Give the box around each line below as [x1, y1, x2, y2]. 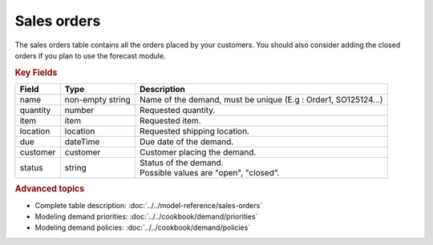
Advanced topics [14, 183, 85, 195]
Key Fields [14, 66, 58, 78]
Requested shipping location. [139, 125, 250, 136]
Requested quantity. [139, 104, 216, 115]
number [64, 104, 95, 115]
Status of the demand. [139, 157, 224, 168]
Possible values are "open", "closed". [139, 167, 280, 178]
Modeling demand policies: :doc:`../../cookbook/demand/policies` [34, 223, 251, 232]
